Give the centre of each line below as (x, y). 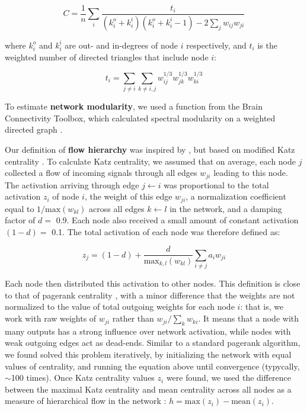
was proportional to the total (216, 184)
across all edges (117, 208)
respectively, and (216, 45)
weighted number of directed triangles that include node (107, 57)
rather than (133, 318)
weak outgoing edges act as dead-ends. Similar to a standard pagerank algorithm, (153, 343)
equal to (20, 208)
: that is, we (262, 306)
